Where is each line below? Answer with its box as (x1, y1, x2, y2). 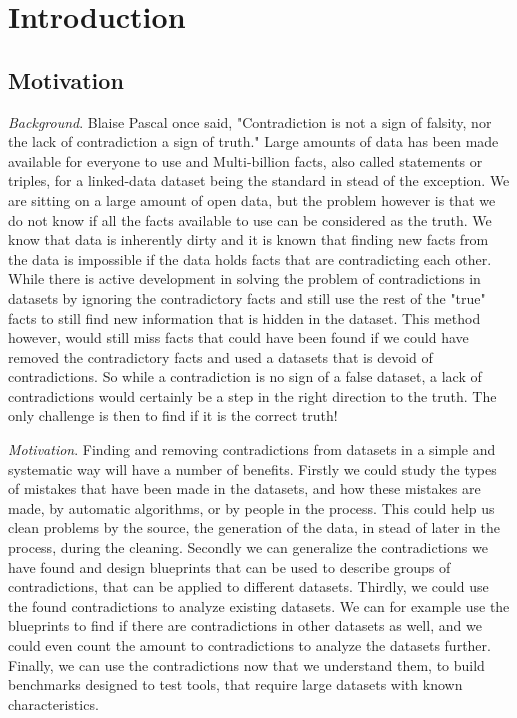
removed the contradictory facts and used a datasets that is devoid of (8, 346, 433, 367)
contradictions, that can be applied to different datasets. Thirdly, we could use (8, 576, 489, 597)
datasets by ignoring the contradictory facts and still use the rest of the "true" (8, 287, 486, 308)
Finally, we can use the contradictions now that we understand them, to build (8, 654, 485, 675)
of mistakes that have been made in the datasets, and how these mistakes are (8, 478, 481, 499)
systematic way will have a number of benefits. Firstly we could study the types (8, 458, 497, 479)
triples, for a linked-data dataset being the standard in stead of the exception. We (8, 170, 510, 191)
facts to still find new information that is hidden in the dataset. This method (8, 307, 481, 328)
